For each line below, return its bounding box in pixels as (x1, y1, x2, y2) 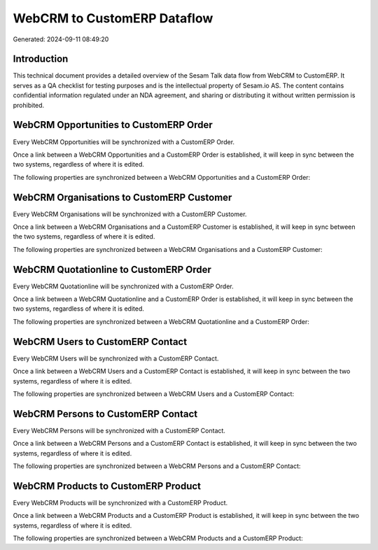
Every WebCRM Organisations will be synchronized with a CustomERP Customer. (13, 210, 247, 218)
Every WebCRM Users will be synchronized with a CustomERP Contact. (13, 354, 219, 362)
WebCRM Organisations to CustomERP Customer (13, 191, 232, 203)
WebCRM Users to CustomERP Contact (13, 336, 188, 348)
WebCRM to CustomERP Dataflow (13, 10, 213, 26)
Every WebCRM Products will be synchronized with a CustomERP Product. (13, 498, 228, 507)
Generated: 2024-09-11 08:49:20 (13, 35, 109, 43)
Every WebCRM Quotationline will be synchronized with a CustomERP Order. (13, 282, 234, 290)
